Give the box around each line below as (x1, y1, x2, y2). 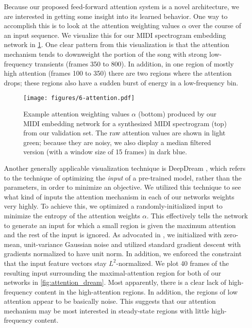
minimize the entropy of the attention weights (4, 210, 140, 220)
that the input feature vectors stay (4, 258, 107, 268)
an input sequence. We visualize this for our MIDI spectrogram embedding (4, 30, 226, 40)
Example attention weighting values (23, 109, 130, 118)
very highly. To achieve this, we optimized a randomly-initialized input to (4, 201, 223, 211)
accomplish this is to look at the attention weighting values (4, 20, 180, 31)
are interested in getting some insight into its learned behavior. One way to (4, 11, 228, 21)
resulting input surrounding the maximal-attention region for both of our (4, 267, 221, 278)
